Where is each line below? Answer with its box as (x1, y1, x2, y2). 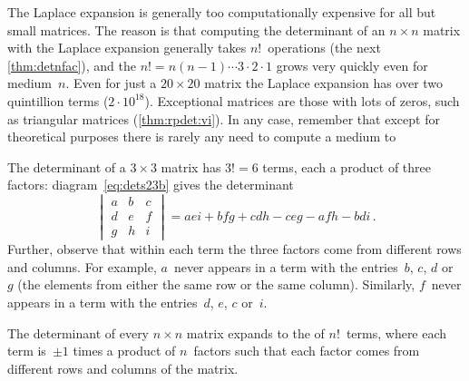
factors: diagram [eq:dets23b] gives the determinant (7, 175, 294, 194)
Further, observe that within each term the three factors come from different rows (7, 239, 462, 259)
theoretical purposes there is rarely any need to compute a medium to (7, 127, 396, 146)
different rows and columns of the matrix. (7, 358, 239, 377)
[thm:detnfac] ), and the (7, 55, 136, 74)
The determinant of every (7, 323, 150, 342)
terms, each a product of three (262, 157, 432, 176)
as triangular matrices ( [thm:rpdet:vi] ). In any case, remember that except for (7, 109, 440, 128)
